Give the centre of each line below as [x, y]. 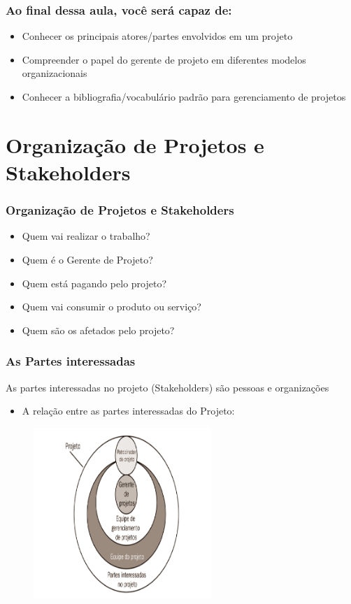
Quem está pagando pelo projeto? [94, 283]
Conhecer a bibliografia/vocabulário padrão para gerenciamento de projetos [184, 96]
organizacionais [55, 73]
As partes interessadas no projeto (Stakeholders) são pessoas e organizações [167, 387]
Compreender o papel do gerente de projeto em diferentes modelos [164, 59]
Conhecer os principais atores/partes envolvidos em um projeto [157, 36]
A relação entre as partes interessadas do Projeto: [128, 411]
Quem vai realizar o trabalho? [86, 236]
